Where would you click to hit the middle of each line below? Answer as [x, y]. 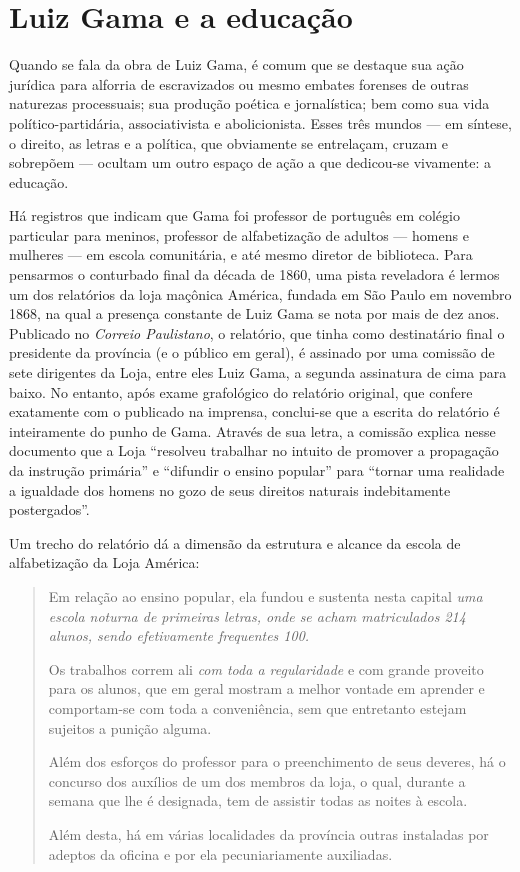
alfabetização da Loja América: [104, 562]
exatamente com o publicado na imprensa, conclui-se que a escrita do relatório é [254, 411]
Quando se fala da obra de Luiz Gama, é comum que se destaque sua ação [236, 64]
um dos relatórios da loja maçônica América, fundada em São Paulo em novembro [260, 293]
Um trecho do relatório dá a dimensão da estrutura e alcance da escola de [235, 542]
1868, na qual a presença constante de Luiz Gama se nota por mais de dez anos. [254, 313]
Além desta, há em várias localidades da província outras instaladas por [268, 833]
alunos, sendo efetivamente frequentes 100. [179, 635]
